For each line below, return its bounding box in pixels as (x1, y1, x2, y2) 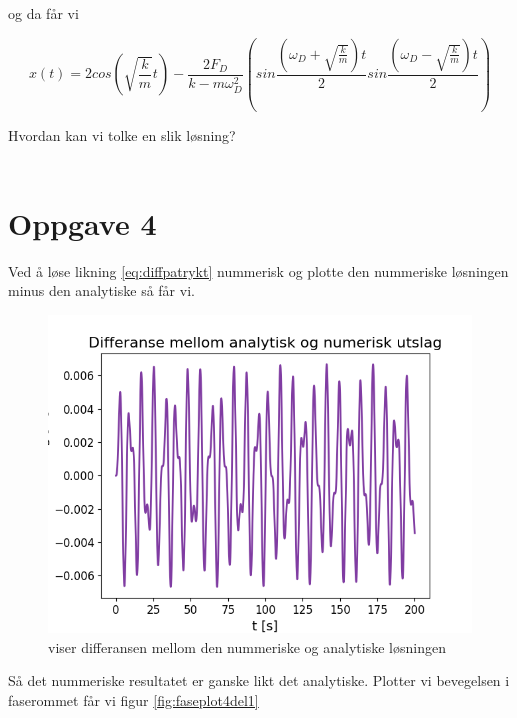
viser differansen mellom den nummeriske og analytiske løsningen (48, 636, 446, 657)
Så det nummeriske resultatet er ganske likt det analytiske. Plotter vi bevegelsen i (8, 670, 510, 691)
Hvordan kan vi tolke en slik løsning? (8, 124, 236, 145)
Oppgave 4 (8, 202, 157, 243)
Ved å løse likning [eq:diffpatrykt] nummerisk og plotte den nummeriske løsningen (8, 260, 509, 281)
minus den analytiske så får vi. (8, 280, 195, 301)
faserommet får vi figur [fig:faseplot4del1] (8, 689, 259, 710)
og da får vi (8, 3, 79, 23)
